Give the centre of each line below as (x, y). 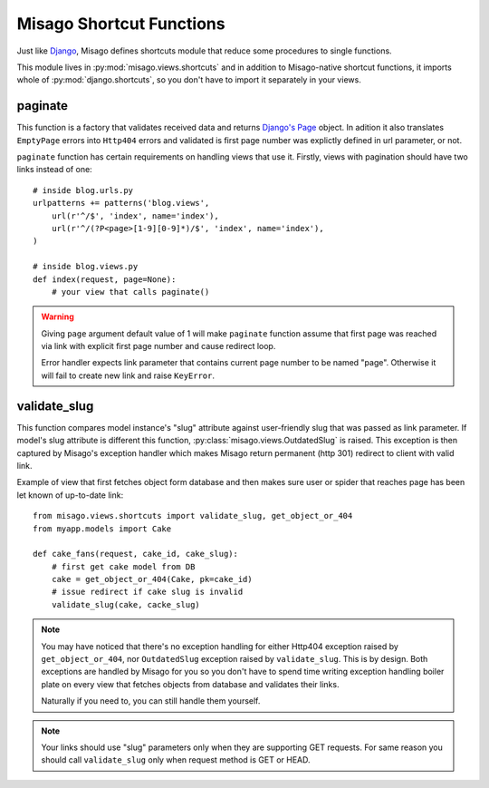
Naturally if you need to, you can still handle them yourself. (151, 701)
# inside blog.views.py (86, 267)
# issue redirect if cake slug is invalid (147, 592)
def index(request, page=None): (105, 279)
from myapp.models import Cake (102, 529)
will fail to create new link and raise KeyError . (128, 375)
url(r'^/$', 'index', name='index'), (135, 216)
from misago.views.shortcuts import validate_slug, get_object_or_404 (193, 516)
